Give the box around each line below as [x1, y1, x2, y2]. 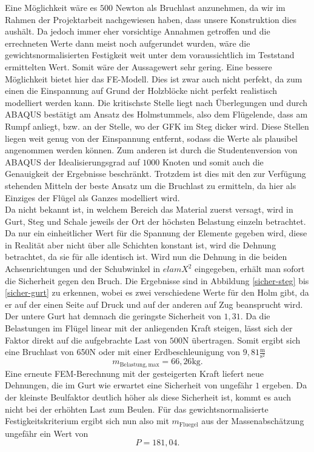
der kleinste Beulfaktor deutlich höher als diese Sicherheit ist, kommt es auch [5, 391, 292, 403]
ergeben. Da [262, 379, 307, 391]
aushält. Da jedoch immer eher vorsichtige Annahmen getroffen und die [5, 25, 270, 38]
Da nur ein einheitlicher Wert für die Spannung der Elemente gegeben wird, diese [5, 227, 307, 239]
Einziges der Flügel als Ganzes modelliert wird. [5, 191, 180, 204]
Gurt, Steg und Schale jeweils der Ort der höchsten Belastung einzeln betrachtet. [5, 214, 306, 227]
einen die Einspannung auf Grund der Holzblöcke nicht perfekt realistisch [5, 84, 278, 97]
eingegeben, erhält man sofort [195, 262, 305, 275]
